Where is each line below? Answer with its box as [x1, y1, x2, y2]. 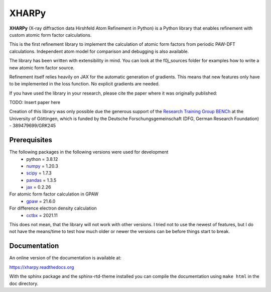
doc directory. [9, 280, 39, 286]
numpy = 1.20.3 [26, 163, 59, 169]
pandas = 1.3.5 [26, 177, 57, 183]
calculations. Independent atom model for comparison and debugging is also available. [9, 48, 189, 54]
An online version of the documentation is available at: [9, 255, 121, 261]
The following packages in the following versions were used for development [9, 149, 169, 155]
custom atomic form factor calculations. [9, 32, 92, 38]
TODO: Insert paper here [9, 100, 60, 106]
